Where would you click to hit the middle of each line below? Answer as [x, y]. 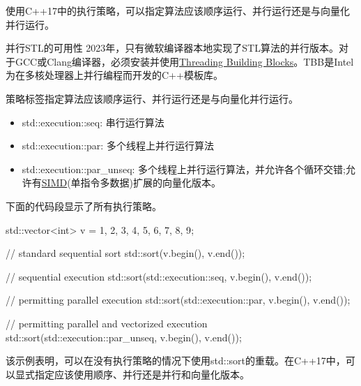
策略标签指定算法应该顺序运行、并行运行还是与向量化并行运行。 [152, 98]
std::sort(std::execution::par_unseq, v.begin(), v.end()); [124, 337]
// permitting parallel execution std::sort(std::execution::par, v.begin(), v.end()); [178, 300]
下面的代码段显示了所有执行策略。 [84, 206]
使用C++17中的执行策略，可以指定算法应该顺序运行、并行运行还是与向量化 [178, 10]
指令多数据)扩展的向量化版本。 [151, 183]
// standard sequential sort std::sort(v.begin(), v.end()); [125, 253]
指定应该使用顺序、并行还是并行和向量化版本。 [142, 374]
